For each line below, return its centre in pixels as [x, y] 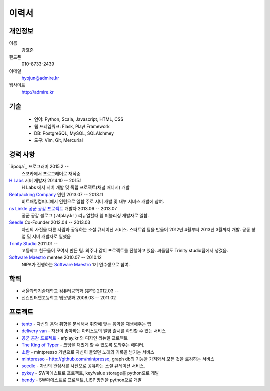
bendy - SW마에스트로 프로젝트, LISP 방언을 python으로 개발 [82, 380]
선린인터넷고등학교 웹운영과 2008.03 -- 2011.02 [69, 298]
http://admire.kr [38, 92]
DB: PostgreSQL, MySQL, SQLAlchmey [74, 133]
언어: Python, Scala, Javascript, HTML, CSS [79, 119]
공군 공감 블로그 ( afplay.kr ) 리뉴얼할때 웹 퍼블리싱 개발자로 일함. [85, 216]
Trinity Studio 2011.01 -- [34, 243]
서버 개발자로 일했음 [52, 237]
